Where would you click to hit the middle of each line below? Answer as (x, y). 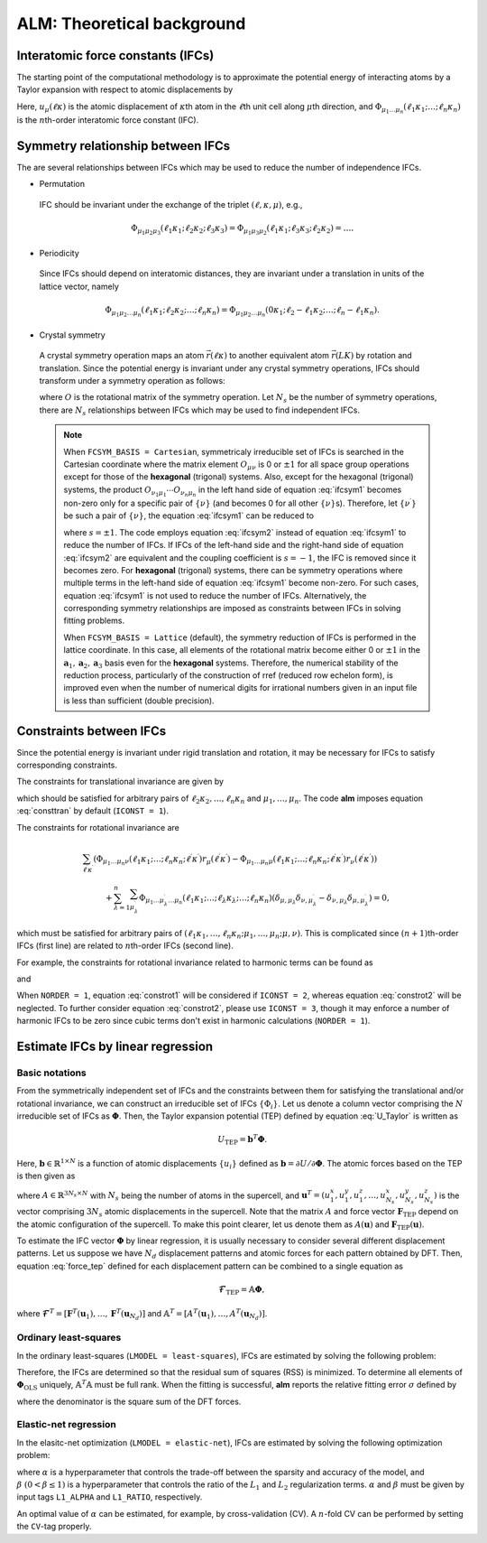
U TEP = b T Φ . (243, 1140)
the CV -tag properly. (54, 1527)
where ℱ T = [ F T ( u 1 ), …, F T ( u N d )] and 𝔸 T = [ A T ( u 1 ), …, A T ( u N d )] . (142, 1314)
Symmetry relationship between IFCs (123, 146)
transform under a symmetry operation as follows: (132, 381)
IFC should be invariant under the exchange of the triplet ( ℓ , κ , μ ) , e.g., (171, 204)
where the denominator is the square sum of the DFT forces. (129, 1401)
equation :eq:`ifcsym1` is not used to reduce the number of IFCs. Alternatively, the (215, 595)
